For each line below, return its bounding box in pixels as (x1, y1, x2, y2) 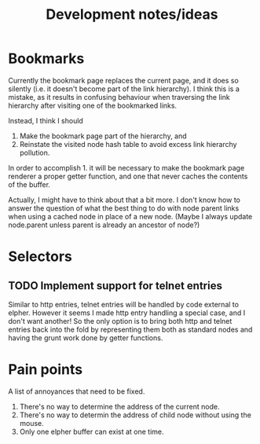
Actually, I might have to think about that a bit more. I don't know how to (8, 195, 241, 204)
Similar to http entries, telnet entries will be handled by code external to (8, 299, 240, 309)
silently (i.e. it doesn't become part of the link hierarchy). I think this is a (8, 84, 240, 94)
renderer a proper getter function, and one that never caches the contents (8, 171, 248, 181)
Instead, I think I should (8, 116, 84, 125)
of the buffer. (8, 179, 51, 189)
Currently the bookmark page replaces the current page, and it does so (8, 75, 240, 85)
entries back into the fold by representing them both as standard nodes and (8, 325, 253, 334)
